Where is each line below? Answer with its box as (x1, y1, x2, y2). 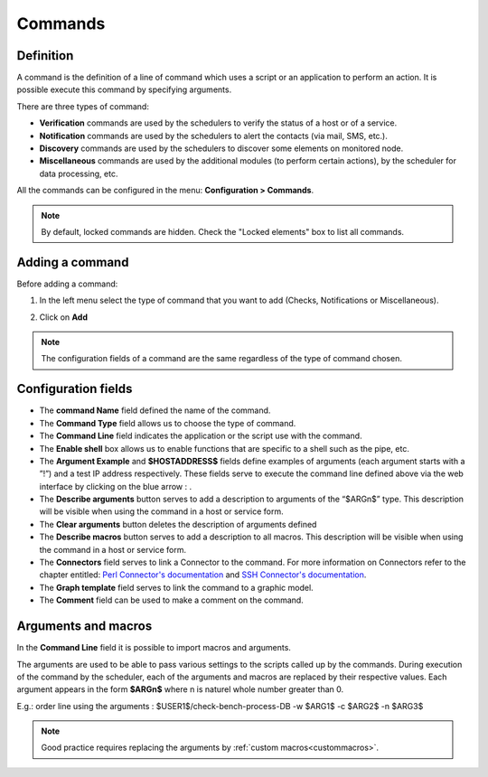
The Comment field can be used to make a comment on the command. (39, 594, 305, 605)
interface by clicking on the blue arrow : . (39, 481, 192, 491)
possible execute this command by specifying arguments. (16, 84, 232, 95)
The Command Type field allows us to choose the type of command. (39, 417, 296, 428)
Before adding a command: (16, 278, 118, 289)
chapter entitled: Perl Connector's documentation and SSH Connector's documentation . (39, 569, 367, 580)
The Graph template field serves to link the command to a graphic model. (39, 582, 314, 593)
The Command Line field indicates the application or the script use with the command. (39, 430, 362, 442)
